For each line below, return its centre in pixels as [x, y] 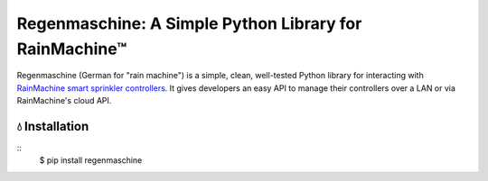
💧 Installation [53, 126]
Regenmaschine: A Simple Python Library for [189, 23]
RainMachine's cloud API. [64, 101]
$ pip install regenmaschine [91, 160]
